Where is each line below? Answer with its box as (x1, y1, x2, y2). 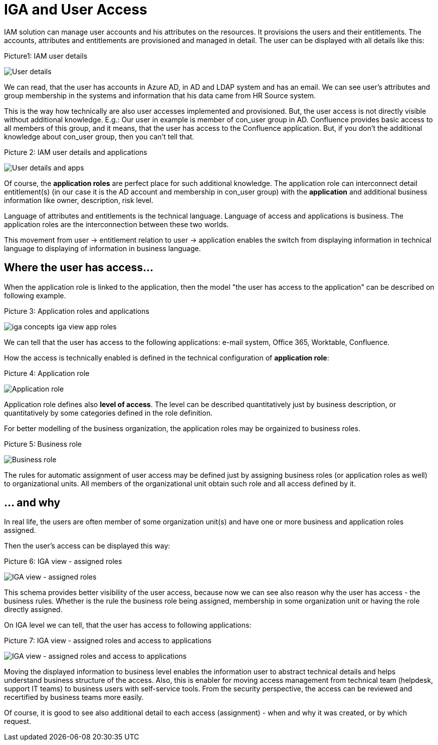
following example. (4, 291, 66, 300)
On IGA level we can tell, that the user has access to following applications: (4, 621, 252, 630)
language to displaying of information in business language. (4, 244, 201, 253)
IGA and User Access (4, 1, 147, 18)
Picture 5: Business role (4, 439, 82, 448)
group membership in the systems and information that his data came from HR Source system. (4, 91, 316, 100)
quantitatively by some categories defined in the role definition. (4, 408, 212, 417)
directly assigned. (4, 605, 63, 614)
